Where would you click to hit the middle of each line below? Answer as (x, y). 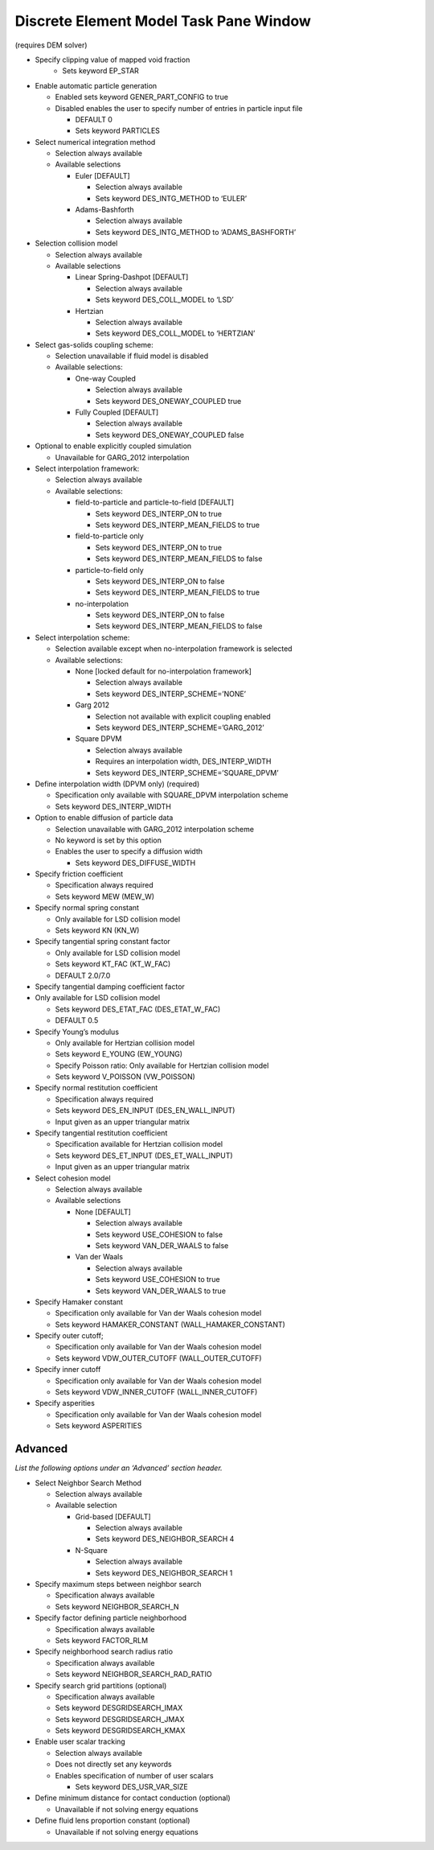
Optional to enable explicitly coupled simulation (113, 446)
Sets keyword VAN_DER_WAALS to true (161, 1291)
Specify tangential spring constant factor (102, 941)
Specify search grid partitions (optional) (101, 1685)
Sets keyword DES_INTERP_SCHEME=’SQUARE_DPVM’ (187, 773)
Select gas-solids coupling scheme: (94, 344)
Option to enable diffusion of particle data (104, 818)
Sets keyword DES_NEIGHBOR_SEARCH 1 (164, 1572)
